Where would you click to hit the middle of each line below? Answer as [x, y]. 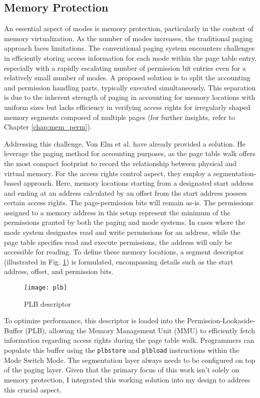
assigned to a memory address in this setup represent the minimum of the [117, 212]
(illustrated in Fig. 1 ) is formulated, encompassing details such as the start [119, 261]
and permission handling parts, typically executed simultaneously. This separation [130, 87]
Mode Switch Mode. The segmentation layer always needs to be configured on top [130, 360]
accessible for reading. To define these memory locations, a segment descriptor [124, 252]
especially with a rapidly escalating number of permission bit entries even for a [125, 68]
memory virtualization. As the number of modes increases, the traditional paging [128, 38]
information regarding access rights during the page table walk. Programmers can [129, 340]
